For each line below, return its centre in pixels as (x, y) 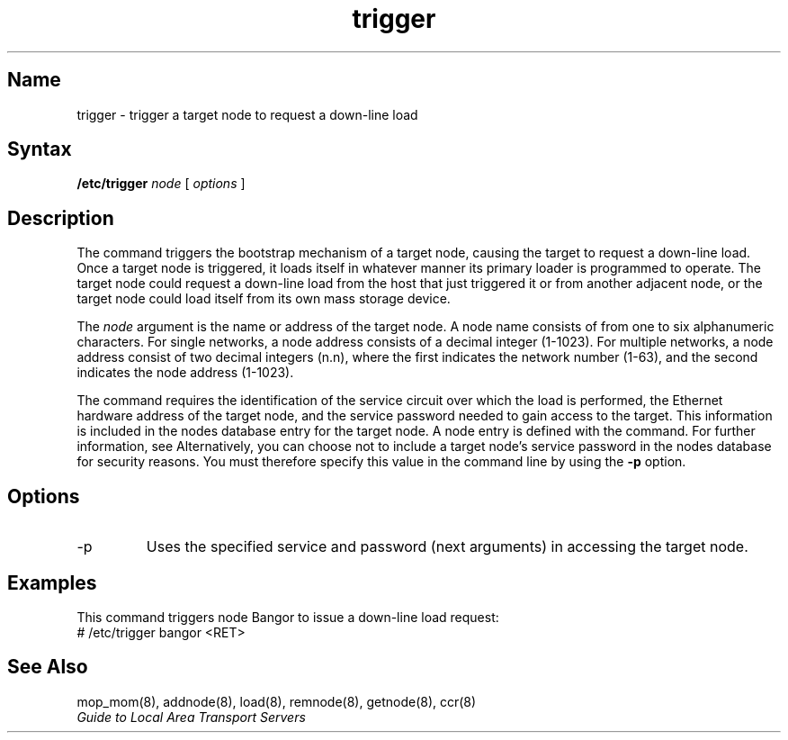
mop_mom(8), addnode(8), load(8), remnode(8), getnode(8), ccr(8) (277, 701)
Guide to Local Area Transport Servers (191, 717)
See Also (48, 667)
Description (61, 218)
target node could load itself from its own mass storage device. (264, 299)
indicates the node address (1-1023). (185, 373)
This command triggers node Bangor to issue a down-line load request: (288, 617)
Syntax (40, 149)
